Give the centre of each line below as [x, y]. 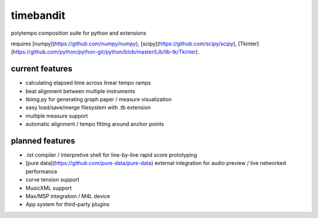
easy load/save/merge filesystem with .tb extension [88, 108]
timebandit [38, 15]
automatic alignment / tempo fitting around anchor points [95, 124]
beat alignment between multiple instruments [80, 91]
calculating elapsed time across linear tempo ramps [88, 83]
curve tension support [52, 180]
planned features [43, 141]
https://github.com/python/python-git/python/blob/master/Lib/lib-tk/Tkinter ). [106, 52]
